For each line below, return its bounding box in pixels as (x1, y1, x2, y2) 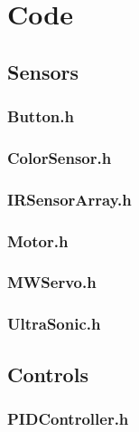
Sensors (7, 57, 79, 85)
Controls (7, 360, 88, 388)
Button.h (7, 105, 74, 128)
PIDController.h (7, 407, 129, 429)
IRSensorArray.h (7, 187, 132, 210)
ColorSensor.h (7, 146, 112, 168)
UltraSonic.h (7, 312, 101, 335)
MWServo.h (7, 271, 97, 293)
